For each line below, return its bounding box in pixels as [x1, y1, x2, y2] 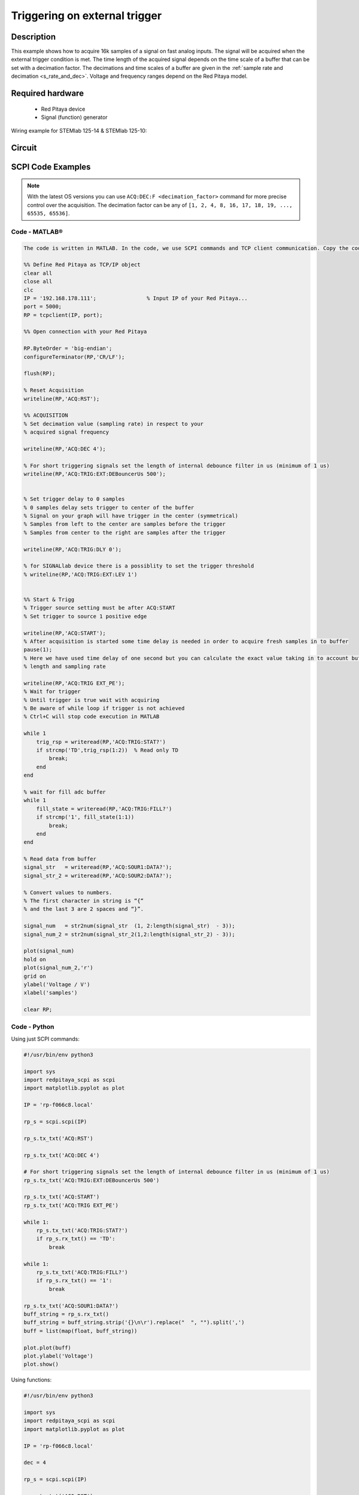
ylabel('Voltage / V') [23, 981, 90, 988]
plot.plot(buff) [23, 1344, 72, 1351]
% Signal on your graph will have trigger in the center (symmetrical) [23, 512, 239, 520]
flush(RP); [23, 370, 56, 377]
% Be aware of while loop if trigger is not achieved [23, 705, 185, 712]
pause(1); [23, 646, 53, 653]
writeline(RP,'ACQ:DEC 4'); [23, 446, 106, 452]
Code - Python [11, 1023, 54, 1031]
